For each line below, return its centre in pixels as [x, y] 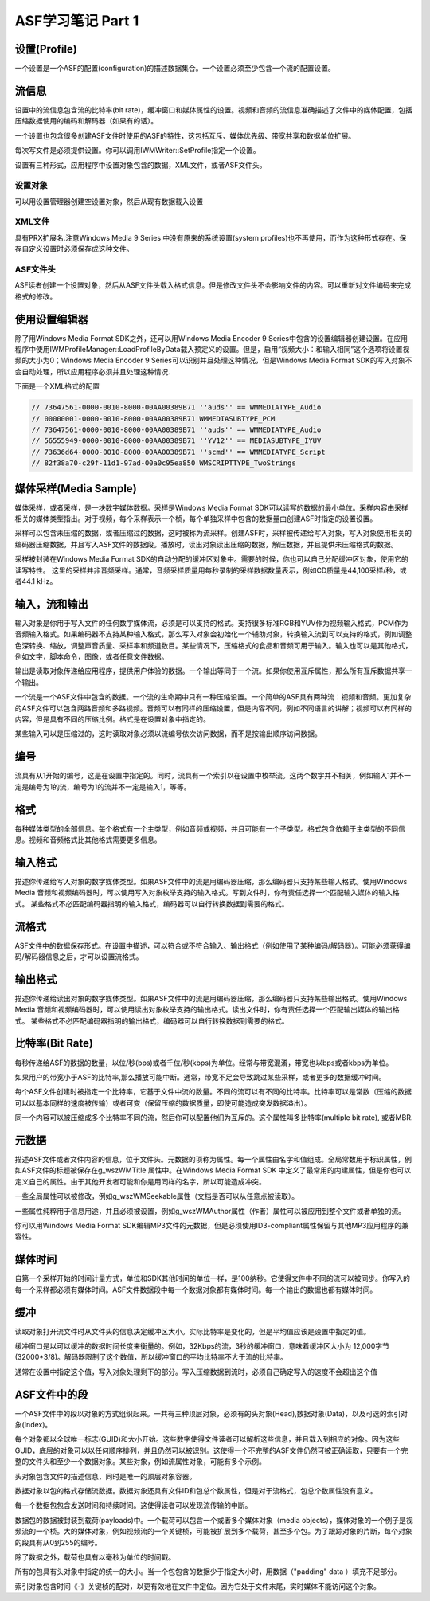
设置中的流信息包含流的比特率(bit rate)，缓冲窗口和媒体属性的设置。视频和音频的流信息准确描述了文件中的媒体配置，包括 [214, 110]
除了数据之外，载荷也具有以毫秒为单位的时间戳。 [95, 1556]
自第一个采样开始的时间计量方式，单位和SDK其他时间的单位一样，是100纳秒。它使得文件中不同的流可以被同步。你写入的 [212, 1278]
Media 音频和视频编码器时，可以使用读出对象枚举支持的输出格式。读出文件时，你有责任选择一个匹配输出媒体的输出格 [207, 1010]
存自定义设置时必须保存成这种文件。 [74, 249]
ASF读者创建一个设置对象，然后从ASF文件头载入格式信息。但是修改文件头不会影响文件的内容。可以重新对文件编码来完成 [213, 285]
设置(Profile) [46, 49]
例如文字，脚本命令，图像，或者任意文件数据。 [92, 656]
